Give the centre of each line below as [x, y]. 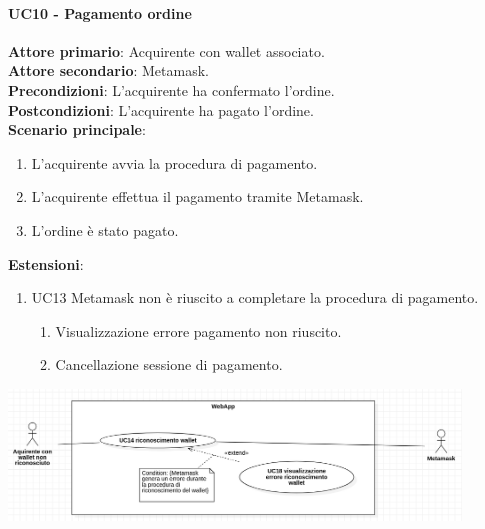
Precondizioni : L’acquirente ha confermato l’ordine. [171, 89]
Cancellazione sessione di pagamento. [169, 364]
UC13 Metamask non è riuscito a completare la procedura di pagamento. [255, 297]
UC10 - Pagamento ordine [100, 12]
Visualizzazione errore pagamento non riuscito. [198, 330]
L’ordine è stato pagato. [105, 229]
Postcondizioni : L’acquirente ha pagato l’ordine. [161, 109]
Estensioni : [46, 263]
